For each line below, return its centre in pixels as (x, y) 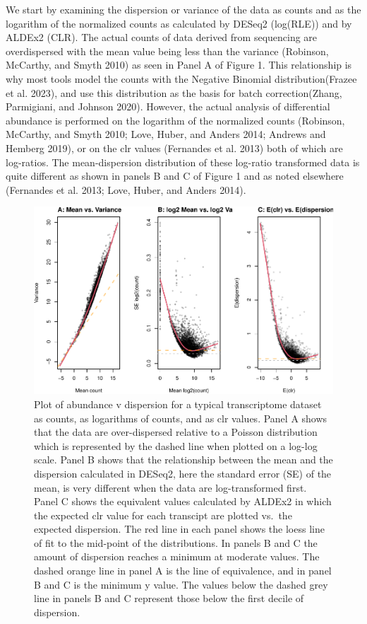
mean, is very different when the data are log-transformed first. (170, 487)
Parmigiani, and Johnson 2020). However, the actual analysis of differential (168, 106)
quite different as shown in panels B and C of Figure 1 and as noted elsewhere (175, 176)
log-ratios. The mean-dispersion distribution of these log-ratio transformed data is (183, 162)
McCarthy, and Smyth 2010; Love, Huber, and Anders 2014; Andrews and (166, 134)
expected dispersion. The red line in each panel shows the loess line (179, 529)
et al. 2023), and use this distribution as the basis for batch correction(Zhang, (174, 92)
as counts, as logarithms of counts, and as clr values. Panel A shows (181, 418)
